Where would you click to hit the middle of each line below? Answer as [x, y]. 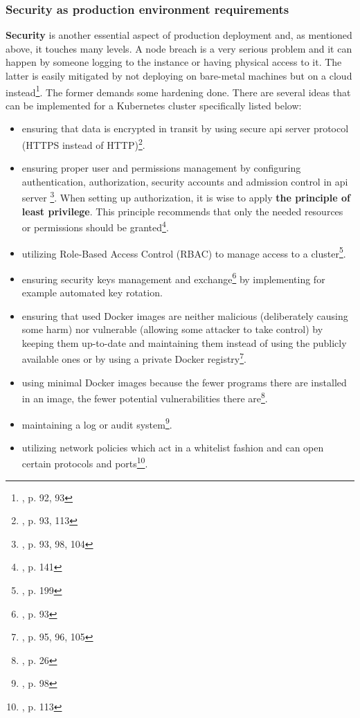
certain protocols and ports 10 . [85, 463]
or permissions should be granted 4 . [95, 226]
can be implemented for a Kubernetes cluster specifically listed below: [154, 105]
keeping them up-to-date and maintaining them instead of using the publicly [184, 342]
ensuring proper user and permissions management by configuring [161, 168]
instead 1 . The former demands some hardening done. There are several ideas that [178, 91]
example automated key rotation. [92, 293]
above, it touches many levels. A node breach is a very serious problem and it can [179, 48]
